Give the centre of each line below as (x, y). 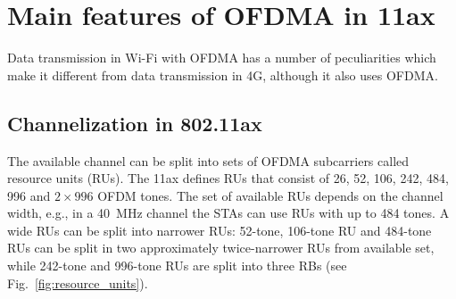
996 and (29, 195)
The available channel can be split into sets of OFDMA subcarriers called (208, 160)
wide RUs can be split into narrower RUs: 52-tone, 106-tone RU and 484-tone (220, 230)
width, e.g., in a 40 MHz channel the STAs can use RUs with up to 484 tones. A (228, 213)
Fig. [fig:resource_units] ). (78, 282)
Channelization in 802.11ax (135, 123)
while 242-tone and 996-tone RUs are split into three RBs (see (177, 266)
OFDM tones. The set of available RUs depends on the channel (270, 195)
